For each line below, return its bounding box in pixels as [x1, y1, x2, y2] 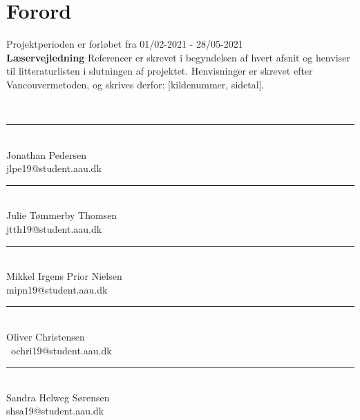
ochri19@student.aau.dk [11, 343, 112, 357]
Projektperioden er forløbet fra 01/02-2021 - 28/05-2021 [6, 37, 243, 51]
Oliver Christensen [6, 330, 85, 344]
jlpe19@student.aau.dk [6, 161, 102, 175]
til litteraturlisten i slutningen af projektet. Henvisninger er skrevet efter [6, 64, 313, 78]
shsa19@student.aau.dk [6, 403, 104, 418]
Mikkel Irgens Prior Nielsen [6, 269, 122, 283]
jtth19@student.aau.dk [6, 222, 102, 236]
